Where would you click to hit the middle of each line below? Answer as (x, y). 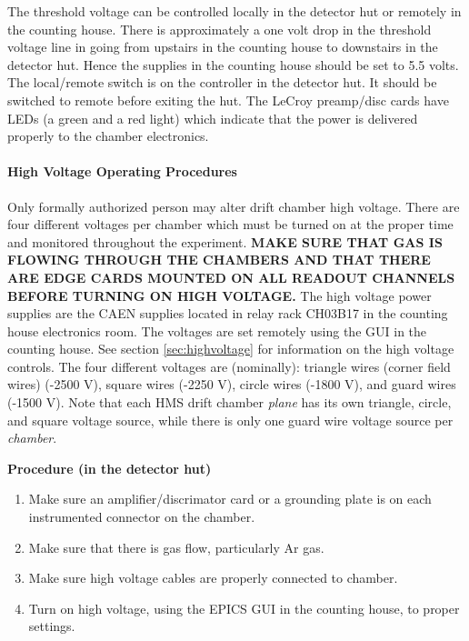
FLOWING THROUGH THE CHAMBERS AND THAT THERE (219, 260)
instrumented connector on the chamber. (142, 517)
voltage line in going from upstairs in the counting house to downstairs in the (223, 47)
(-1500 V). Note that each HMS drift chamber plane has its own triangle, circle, (230, 402)
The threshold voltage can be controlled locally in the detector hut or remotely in (234, 11)
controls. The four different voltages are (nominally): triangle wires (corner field (229, 366)
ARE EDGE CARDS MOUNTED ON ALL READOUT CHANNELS (231, 277)
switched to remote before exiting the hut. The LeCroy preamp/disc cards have (228, 100)
